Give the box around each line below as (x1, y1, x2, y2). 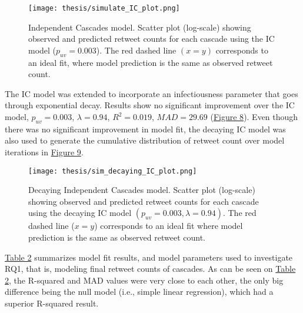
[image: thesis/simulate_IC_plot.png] (28, 4, 180, 12)
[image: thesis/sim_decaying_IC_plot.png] (28, 167, 197, 175)
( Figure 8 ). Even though (210, 111, 298, 123)
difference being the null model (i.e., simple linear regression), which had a (5, 285, 274, 298)
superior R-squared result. (5, 297, 99, 309)
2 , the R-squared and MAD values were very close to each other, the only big (5, 274, 284, 286)
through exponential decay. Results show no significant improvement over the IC (5, 99, 295, 111)
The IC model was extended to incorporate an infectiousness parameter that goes (5, 87, 298, 99)
